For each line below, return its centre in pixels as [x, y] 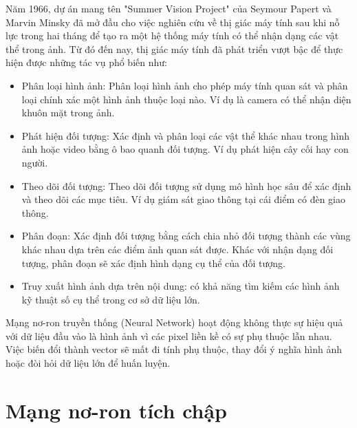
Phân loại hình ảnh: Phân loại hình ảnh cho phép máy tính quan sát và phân [185, 85]
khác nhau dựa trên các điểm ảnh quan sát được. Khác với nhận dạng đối [177, 249]
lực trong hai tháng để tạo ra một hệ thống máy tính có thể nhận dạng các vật [172, 35]
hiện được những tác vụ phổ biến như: [86, 62]
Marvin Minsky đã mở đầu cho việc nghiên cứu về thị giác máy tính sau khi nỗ [173, 22]
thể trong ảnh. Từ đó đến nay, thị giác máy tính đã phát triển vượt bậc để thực [174, 49]
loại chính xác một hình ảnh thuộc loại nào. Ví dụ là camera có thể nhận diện [186, 99]
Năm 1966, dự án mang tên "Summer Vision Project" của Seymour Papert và [169, 8]
